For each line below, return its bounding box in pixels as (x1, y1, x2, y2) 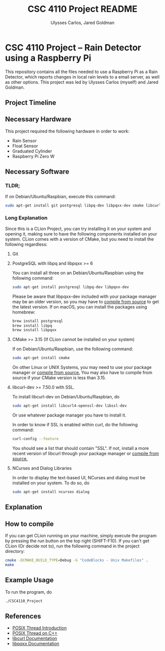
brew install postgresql (12, 318, 63, 323)
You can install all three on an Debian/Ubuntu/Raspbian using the (12, 270, 144, 276)
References (5, 612, 41, 620)
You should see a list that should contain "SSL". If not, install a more (12, 445, 149, 451)
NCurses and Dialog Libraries (12, 465, 72, 471)
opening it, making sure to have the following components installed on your (5, 231, 157, 236)
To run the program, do (5, 589, 52, 595)
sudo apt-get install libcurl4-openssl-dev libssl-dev (12, 403, 127, 408)
